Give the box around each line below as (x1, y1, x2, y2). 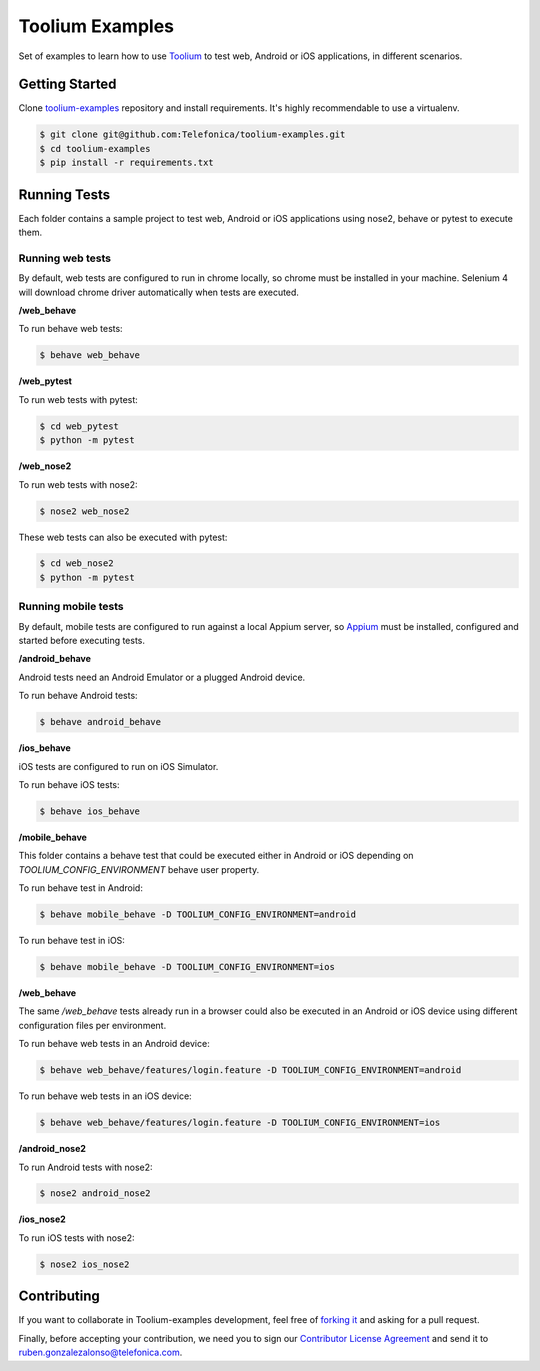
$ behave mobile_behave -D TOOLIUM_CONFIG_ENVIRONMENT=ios (39, 961, 335, 973)
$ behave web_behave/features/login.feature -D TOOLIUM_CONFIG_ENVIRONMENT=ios (39, 1117, 441, 1129)
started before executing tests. (18, 635, 145, 646)
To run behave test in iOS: (18, 935, 125, 947)
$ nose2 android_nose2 (39, 1188, 151, 1199)
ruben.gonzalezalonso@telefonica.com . (18, 1346, 183, 1359)
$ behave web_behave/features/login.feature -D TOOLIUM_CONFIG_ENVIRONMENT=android (39, 1065, 462, 1076)
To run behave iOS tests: (18, 778, 120, 790)
